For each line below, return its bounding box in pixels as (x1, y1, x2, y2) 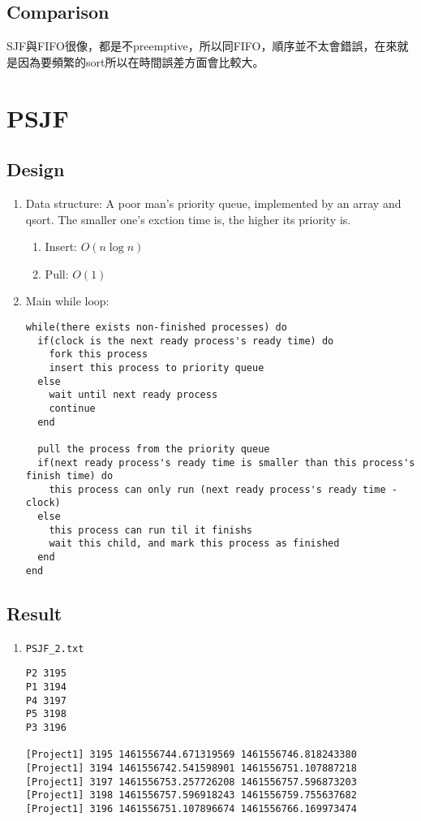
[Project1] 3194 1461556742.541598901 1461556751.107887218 (25, 762, 357, 774)
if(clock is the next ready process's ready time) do (37, 335, 334, 347)
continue (49, 402, 96, 414)
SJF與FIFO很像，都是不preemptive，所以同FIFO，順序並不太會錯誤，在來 (6, 37, 397, 54)
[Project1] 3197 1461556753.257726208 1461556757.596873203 (25, 776, 357, 788)
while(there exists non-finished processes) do (25, 321, 287, 333)
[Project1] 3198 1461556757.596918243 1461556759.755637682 (25, 789, 357, 802)
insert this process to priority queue (49, 361, 264, 374)
